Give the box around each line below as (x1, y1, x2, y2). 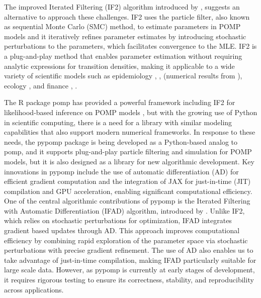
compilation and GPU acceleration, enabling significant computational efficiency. (4, 185, 252, 196)
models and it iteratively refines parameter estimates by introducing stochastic (4, 31, 246, 41)
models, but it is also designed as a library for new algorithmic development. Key (4, 156, 254, 166)
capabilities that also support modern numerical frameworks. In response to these (4, 127, 255, 137)
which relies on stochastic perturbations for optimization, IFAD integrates (4, 215, 232, 226)
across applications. (4, 284, 64, 294)
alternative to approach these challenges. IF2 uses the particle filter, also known (4, 11, 250, 22)
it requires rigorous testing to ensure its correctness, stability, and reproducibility (4, 274, 254, 285)
